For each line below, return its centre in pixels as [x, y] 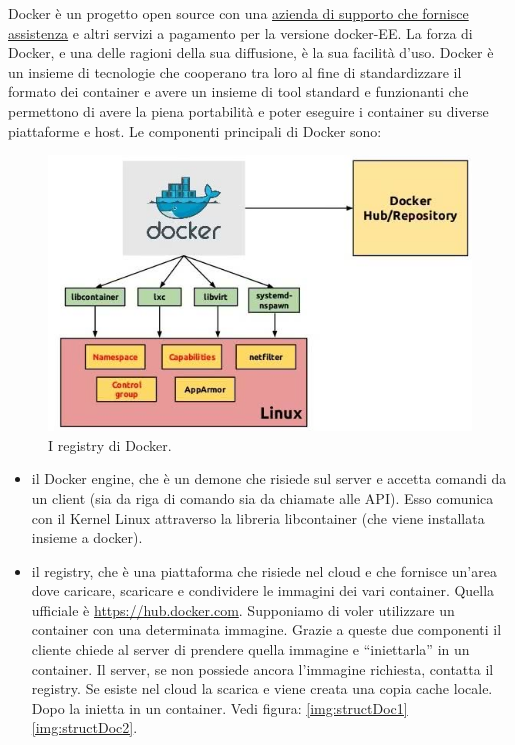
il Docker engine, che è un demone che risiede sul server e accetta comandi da [269, 478]
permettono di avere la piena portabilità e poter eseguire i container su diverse [248, 110]
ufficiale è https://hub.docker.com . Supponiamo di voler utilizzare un [243, 609]
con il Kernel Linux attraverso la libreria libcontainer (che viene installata [258, 517]
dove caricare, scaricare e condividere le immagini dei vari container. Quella [263, 590]
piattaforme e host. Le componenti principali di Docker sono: [195, 130]
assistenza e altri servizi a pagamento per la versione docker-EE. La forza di [240, 32]
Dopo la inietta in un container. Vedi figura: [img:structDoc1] [219, 707]
